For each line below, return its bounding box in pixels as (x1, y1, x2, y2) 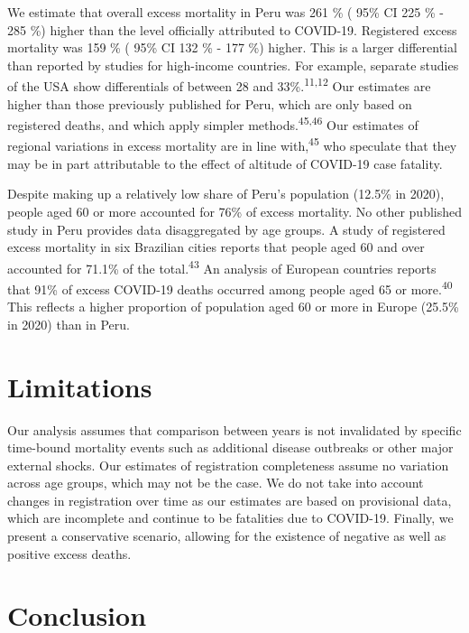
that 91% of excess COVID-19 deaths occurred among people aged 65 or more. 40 (7, 276, 453, 298)
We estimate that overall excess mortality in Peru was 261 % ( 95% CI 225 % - (7, 3, 444, 21)
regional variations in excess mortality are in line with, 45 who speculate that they (7, 134, 457, 155)
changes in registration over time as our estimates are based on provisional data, (7, 490, 452, 509)
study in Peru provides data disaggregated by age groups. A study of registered (7, 219, 446, 238)
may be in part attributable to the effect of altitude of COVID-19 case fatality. (7, 154, 443, 172)
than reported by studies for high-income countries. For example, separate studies (7, 55, 459, 74)
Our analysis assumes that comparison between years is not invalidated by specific (7, 420, 462, 439)
